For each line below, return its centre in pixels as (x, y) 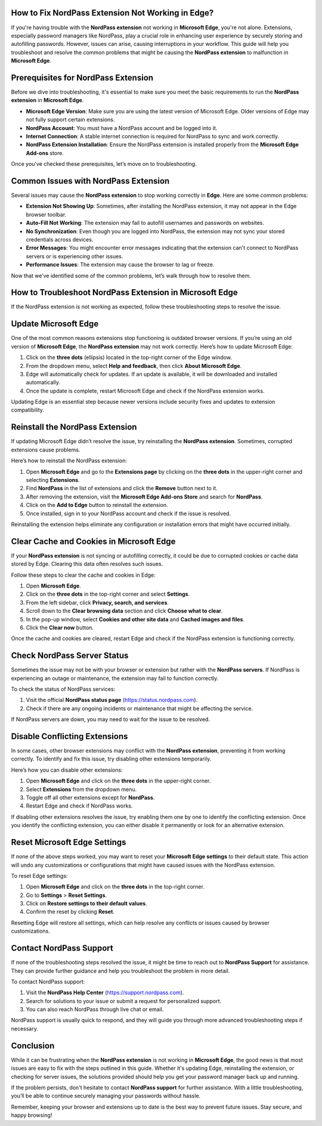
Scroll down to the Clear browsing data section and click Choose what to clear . (124, 611)
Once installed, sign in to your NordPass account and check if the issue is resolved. (129, 513)
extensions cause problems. (46, 450)
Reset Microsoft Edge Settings (69, 842)
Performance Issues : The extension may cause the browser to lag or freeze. (120, 265)
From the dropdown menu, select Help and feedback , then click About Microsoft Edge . (134, 366)
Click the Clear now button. (60, 627)
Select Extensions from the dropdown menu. (81, 789)
